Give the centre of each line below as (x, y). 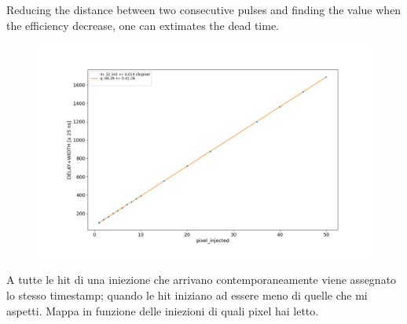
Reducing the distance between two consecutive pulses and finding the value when (204, 9)
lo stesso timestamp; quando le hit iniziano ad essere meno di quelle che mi (187, 295)
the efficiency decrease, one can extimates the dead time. (143, 25)
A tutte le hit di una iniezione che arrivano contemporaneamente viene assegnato (202, 280)
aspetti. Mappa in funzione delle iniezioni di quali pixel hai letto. (163, 310)
